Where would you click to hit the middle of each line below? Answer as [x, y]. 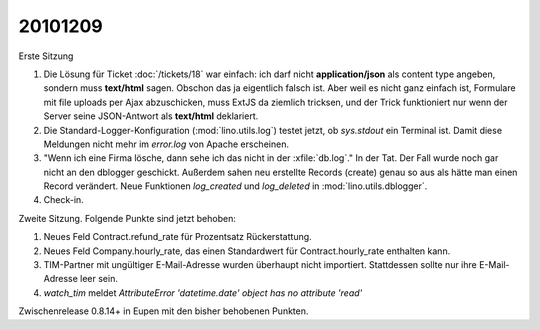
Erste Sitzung [46, 56]
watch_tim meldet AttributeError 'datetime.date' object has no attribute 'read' [203, 292]
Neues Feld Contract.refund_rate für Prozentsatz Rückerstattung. [177, 237]
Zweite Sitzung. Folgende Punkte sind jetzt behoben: [127, 218]
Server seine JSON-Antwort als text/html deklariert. [151, 116]
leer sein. [99, 279]
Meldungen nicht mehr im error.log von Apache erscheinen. [166, 144]
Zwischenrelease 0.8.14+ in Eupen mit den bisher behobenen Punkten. [163, 311]
